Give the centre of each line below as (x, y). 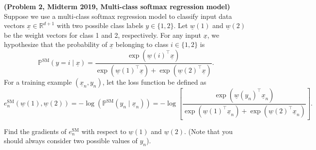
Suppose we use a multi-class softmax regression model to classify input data (118, 16)
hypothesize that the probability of (56, 44)
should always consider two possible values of (71, 141)
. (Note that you (208, 131)
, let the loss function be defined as (154, 82)
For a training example (38, 82)
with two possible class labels (100, 25)
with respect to (104, 131)
